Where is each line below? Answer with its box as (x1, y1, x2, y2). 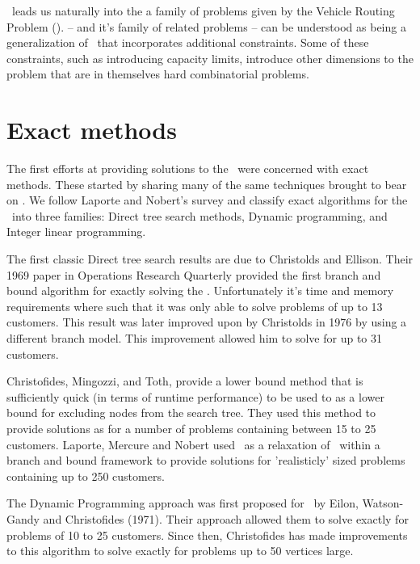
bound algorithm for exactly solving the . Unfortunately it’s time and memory (6, 282, 394, 299)
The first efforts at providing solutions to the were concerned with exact (6, 160, 369, 177)
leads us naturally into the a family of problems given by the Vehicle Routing (11, 2, 395, 19)
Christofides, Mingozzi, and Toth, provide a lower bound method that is (6, 372, 363, 389)
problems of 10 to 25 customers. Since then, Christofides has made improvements (6, 526, 408, 543)
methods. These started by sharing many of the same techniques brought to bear (6, 175, 407, 192)
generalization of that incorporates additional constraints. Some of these (6, 34, 369, 51)
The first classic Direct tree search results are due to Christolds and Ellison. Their (6, 250, 414, 267)
